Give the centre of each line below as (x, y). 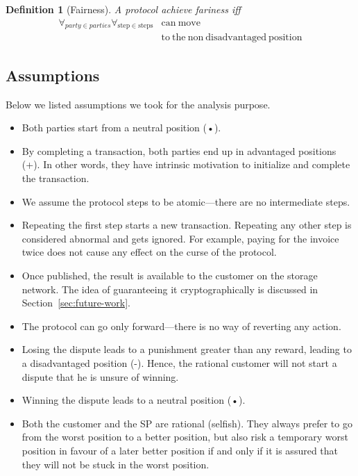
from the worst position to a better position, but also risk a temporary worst (185, 437)
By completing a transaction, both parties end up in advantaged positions (179, 150)
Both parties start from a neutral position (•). (121, 128)
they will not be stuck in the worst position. (116, 464)
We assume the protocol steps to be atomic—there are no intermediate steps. (186, 201)
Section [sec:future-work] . (76, 303)
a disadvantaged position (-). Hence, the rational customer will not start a (179, 362)
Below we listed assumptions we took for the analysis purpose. (138, 104)
